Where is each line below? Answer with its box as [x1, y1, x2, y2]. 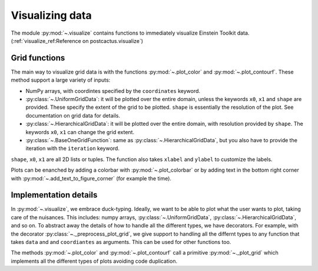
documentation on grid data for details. [25, 112, 121, 119]
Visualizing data [11, 9, 92, 22]
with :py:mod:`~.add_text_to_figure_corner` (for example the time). [11, 175, 172, 182]
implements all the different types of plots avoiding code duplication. [11, 257, 178, 265]
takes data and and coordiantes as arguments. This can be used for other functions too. [11, 239, 231, 245]
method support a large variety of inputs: [11, 76, 111, 83]
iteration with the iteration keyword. [25, 145, 120, 152]
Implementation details [11, 190, 98, 200]
